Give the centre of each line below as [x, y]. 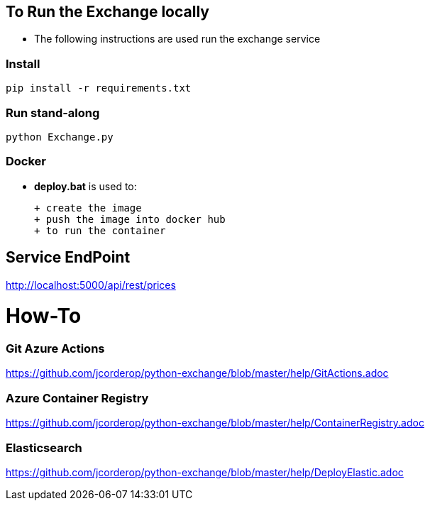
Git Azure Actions [55, 349]
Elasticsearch [44, 447]
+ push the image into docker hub [130, 219]
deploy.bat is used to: [86, 186]
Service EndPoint [68, 258]
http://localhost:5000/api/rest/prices [91, 285]
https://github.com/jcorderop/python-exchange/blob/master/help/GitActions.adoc [197, 373]
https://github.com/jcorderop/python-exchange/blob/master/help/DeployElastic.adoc [205, 472]
